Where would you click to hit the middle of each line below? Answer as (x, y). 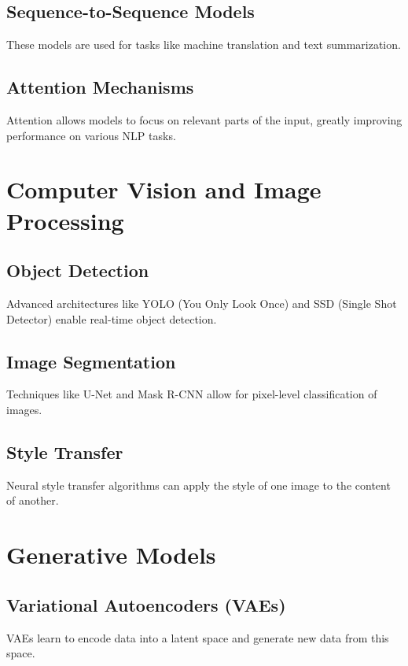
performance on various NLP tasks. (91, 135)
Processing (65, 220)
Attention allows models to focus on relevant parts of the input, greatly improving (204, 120)
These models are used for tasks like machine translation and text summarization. (204, 44)
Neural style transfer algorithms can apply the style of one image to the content (198, 485)
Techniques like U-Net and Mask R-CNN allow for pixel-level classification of (192, 394)
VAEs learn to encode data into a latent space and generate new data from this (198, 637)
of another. (33, 500)
